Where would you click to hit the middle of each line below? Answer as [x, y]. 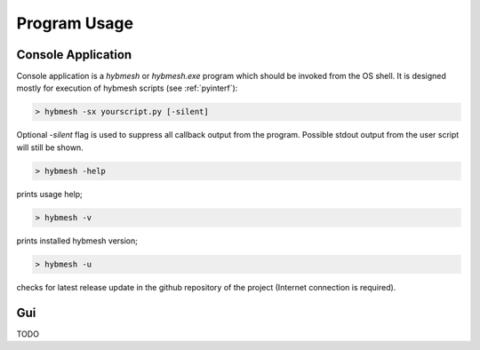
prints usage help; [50, 194]
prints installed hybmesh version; [77, 241]
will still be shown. [50, 147]
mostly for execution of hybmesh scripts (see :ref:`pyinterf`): [127, 88]
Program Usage [75, 23]
